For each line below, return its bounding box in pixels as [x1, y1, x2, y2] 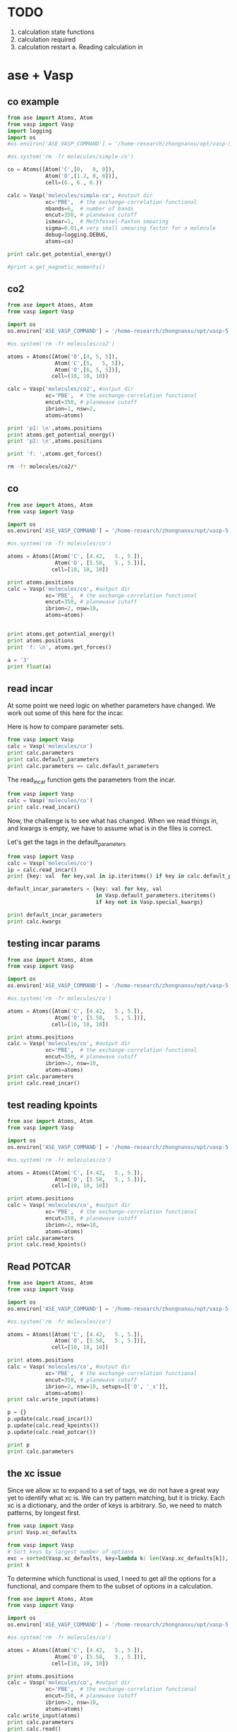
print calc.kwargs [7, 918, 61, 925]
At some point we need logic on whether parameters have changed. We [7, 701, 216, 710]
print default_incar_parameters [7, 911, 102, 919]
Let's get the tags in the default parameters [7, 838, 126, 848]
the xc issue [7, 1467, 62, 1479]
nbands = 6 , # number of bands [44, 205, 134, 212]
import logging [7, 127, 52, 134]
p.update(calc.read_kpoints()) [7, 1422, 99, 1430]
